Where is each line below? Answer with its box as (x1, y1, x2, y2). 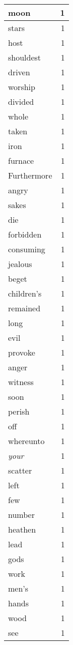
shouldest (8, 51, 41, 63)
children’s (8, 287, 42, 299)
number (8, 509, 35, 520)
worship (8, 81, 35, 93)
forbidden (8, 228, 42, 240)
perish (8, 405, 30, 417)
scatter (8, 464, 32, 476)
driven (8, 66, 30, 78)
